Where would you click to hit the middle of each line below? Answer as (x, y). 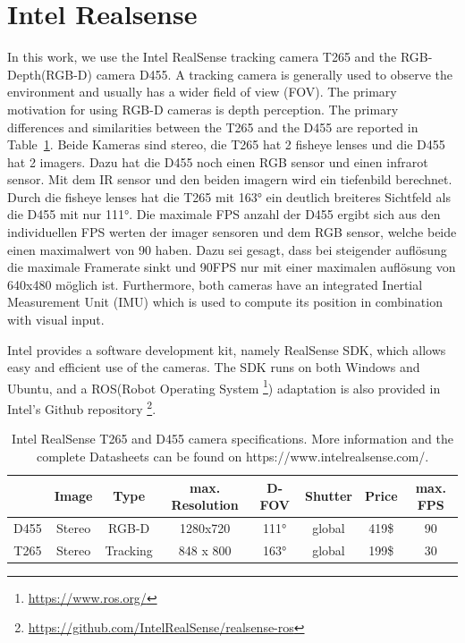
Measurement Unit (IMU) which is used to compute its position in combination (225, 302)
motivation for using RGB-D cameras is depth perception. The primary (203, 109)
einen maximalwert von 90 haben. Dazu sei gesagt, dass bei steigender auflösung (227, 249)
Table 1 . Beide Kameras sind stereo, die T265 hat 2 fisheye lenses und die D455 (226, 144)
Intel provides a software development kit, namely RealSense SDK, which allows (227, 349)
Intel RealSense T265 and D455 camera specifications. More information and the (232, 439)
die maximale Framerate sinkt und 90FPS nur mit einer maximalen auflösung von (232, 267)
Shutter (329, 496)
